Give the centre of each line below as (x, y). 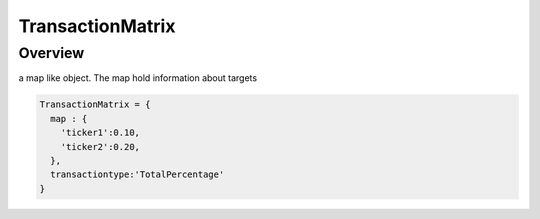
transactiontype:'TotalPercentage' (137, 174)
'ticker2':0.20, (100, 146)
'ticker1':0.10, (100, 133)
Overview (51, 53)
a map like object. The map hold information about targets (138, 78)
